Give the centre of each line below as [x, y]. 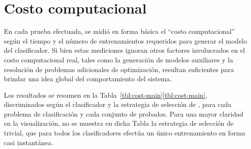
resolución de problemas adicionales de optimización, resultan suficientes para [119, 69]
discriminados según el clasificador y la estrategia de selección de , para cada [118, 104]
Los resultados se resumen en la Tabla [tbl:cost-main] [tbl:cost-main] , [106, 95]
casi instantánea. [29, 142]
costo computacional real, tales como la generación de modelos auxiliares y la [118, 59]
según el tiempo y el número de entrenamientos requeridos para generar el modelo [125, 40]
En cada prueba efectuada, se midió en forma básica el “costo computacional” [119, 31]
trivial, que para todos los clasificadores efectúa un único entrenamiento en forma [125, 133]
